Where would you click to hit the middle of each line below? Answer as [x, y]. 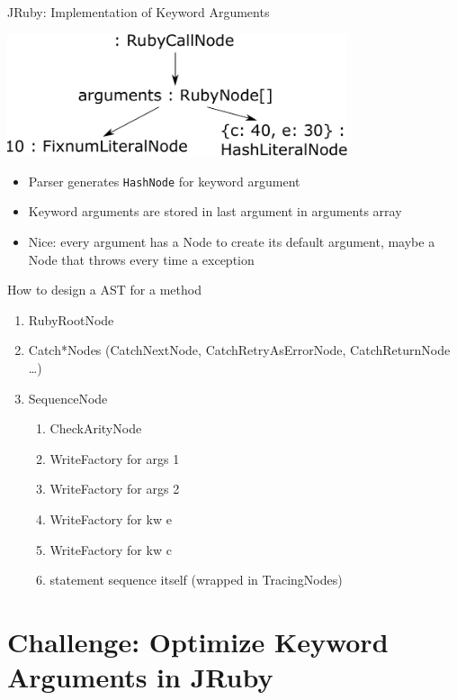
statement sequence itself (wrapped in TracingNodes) [196, 580]
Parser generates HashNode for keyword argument [164, 181]
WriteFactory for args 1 [115, 458]
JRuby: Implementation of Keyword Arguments [139, 12]
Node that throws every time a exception [141, 259]
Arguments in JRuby [140, 677]
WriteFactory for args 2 [115, 489]
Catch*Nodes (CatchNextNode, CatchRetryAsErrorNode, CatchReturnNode [239, 350]
